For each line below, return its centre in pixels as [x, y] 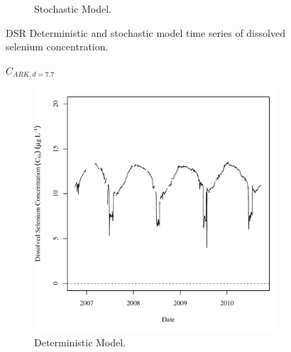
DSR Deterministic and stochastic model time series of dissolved [145, 32]
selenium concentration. [57, 46]
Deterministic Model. [80, 342]
